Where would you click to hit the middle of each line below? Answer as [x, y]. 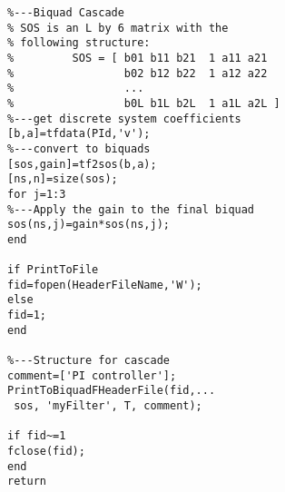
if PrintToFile [53, 270]
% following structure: [79, 43]
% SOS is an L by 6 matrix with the [118, 28]
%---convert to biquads [79, 148]
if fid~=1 [37, 436]
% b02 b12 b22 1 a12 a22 [138, 73]
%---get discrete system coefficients [124, 118]
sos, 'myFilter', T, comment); [108, 406]
